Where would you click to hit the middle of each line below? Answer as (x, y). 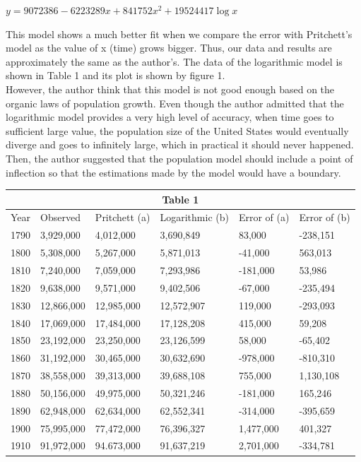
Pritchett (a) (123, 217)
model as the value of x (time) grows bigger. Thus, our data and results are (169, 48)
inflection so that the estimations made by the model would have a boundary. (173, 172)
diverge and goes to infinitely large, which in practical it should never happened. (180, 144)
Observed (60, 217)
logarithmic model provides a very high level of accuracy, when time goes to (170, 117)
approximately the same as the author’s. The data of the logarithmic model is (174, 61)
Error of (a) (264, 217)
